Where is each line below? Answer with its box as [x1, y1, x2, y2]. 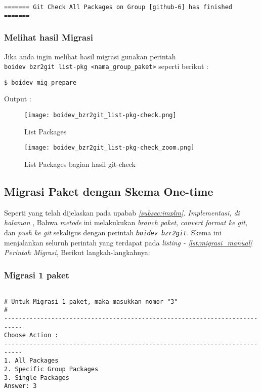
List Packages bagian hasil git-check [24, 158, 136, 169]
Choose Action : [4, 332, 59, 339]
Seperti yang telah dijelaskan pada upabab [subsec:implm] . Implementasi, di [4, 207, 240, 218]
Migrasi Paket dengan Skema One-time [4, 183, 213, 199]
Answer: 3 [4, 382, 37, 390]
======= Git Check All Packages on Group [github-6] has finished [4, 4, 233, 11]
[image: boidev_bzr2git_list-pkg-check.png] [24, 112, 177, 119]
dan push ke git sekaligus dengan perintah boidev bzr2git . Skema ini [4, 227, 222, 237]
